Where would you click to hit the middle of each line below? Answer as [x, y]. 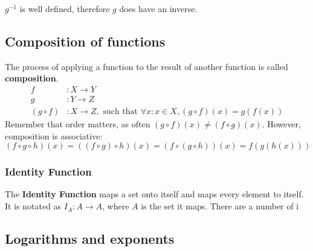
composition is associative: [54, 135]
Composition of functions [85, 41]
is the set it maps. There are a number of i [220, 206]
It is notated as [33, 206]
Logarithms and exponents [90, 239]
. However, [281, 124]
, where [116, 206]
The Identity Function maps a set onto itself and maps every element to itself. [154, 194]
